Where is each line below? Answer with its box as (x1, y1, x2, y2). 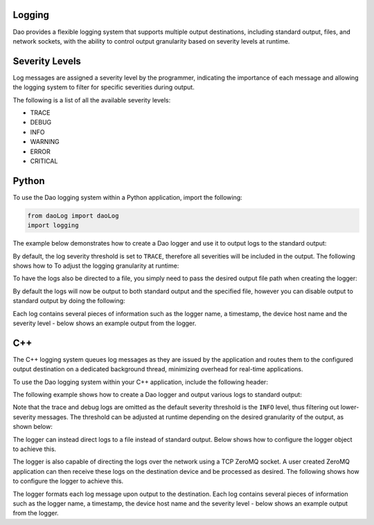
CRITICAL (30, 156, 58, 165)
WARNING (30, 138, 60, 146)
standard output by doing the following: (12, 297, 125, 305)
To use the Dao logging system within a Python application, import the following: (12, 193, 242, 201)
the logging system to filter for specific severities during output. (12, 83, 195, 91)
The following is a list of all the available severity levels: (12, 95, 171, 104)
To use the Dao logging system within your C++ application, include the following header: (12, 378, 268, 386)
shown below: (12, 423, 53, 431)
